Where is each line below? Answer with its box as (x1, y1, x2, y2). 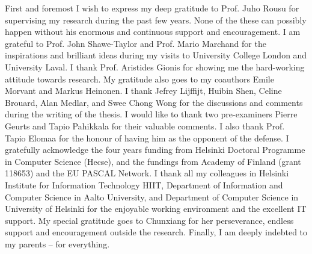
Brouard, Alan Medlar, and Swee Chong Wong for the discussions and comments (5, 96, 303, 108)
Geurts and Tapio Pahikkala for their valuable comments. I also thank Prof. (5, 119, 285, 132)
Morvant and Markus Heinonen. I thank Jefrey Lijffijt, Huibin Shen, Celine (5, 84, 282, 97)
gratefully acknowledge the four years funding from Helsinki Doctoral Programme (5, 143, 305, 156)
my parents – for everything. (5, 237, 110, 250)
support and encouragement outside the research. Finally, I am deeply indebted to (5, 226, 308, 238)
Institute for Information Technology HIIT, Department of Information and (5, 178, 283, 191)
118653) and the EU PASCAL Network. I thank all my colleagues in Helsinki (5, 167, 289, 179)
